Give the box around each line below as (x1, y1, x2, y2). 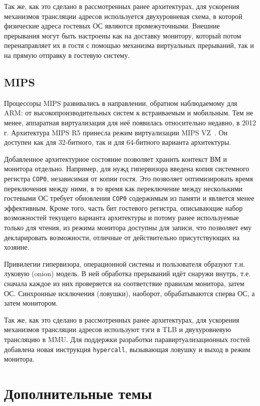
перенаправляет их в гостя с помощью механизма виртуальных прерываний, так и (4, 40, 254, 50)
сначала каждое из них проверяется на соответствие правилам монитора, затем (4, 278, 244, 288)
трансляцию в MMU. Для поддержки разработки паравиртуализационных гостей (4, 334, 250, 344)
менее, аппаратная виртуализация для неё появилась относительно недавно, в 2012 (4, 117, 256, 127)
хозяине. (4, 242, 29, 252)
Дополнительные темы (4, 383, 152, 403)
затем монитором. (4, 298, 58, 308)
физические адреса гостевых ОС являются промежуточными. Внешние (4, 20, 220, 31)
